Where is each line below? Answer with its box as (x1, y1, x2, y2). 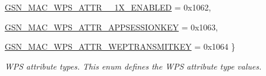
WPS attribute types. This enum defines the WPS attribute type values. (5, 60, 262, 72)
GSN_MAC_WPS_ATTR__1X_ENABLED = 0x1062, (5, 1, 211, 13)
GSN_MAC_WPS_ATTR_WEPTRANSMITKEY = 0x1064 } (5, 40, 235, 53)
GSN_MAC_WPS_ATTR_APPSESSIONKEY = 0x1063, (5, 20, 218, 33)
